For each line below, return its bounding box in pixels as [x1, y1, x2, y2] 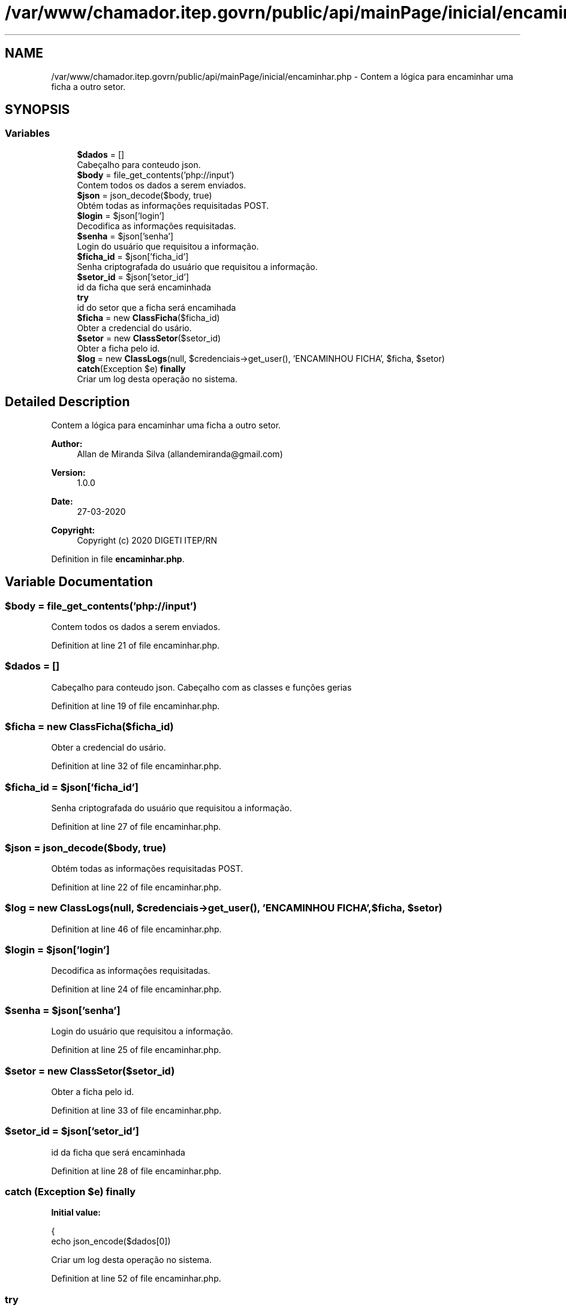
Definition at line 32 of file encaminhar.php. [51, 761, 222, 772]
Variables [5, 127, 50, 140]
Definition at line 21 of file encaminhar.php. [51, 640, 220, 650]
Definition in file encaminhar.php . [51, 553, 185, 564]
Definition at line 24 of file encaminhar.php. [51, 984, 222, 995]
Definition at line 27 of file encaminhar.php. [51, 821, 221, 832]
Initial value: [51, 1207, 101, 1218]
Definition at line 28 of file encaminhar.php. [51, 1165, 222, 1176]
